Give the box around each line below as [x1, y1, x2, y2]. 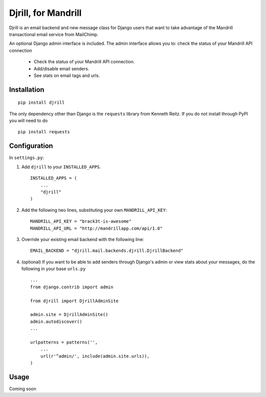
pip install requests [18, 129, 70, 135]
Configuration [9, 142, 53, 150]
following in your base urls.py [21, 266, 86, 272]
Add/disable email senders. [33, 66, 90, 72]
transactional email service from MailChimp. [9, 31, 99, 37]
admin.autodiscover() [30, 318, 82, 324]
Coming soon [9, 386, 36, 392]
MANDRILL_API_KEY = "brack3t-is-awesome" [30, 219, 132, 224]
